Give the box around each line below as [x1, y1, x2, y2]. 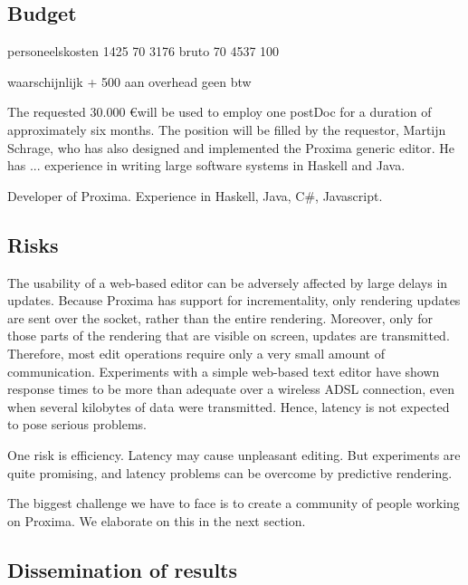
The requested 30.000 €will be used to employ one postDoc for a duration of [7, 102, 432, 121]
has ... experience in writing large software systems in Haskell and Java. [7, 156, 406, 175]
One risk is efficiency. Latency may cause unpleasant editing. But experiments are [7, 445, 461, 464]
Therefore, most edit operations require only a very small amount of [7, 343, 385, 362]
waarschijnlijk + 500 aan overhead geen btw [7, 72, 252, 91]
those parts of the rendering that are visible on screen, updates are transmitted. [7, 326, 450, 345]
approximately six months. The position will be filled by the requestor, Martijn [7, 120, 446, 139]
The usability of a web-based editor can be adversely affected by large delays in [7, 273, 448, 292]
